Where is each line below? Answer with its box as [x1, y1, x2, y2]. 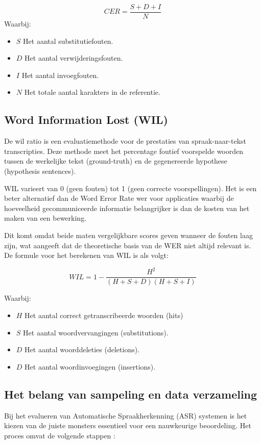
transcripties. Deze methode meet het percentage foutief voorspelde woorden [4, 145, 244, 156]
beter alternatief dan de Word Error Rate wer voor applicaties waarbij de [4, 193, 234, 203]
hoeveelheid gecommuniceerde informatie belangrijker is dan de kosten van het [4, 202, 250, 213]
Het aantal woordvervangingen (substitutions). [23, 327, 169, 337]
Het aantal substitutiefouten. [23, 35, 113, 46]
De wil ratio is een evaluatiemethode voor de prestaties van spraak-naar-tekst [4, 136, 247, 146]
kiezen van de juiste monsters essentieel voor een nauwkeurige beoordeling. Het [4, 420, 251, 431]
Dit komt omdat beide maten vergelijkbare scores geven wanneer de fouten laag [4, 229, 253, 240]
